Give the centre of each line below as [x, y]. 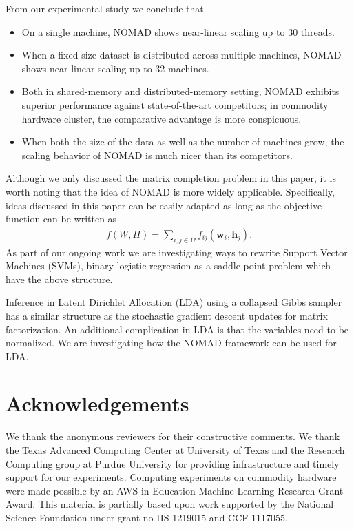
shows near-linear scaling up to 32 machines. [115, 68]
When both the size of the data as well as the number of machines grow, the [183, 142]
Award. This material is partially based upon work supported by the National [170, 504]
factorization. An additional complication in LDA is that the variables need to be [177, 329]
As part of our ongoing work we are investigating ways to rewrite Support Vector [177, 252]
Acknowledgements [97, 403]
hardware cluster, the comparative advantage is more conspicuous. [162, 118]
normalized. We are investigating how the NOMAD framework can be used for [171, 343]
